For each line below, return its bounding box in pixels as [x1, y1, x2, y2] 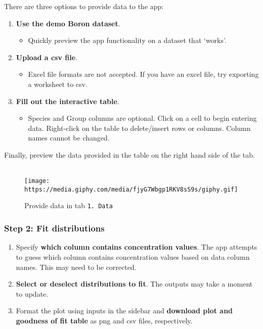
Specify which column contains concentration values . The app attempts [16, 242, 257, 252]
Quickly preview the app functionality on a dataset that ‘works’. [28, 35, 227, 45]
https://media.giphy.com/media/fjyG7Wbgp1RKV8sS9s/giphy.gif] [24, 185, 238, 193]
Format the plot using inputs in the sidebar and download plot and [16, 305, 233, 316]
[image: [24, 177, 50, 185]
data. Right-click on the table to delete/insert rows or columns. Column [28, 122, 251, 133]
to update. [16, 288, 49, 299]
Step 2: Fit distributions [4, 222, 105, 234]
